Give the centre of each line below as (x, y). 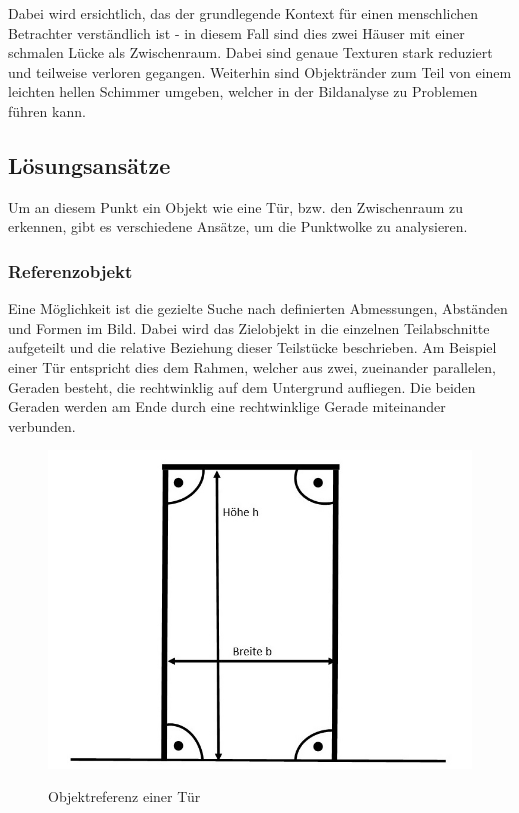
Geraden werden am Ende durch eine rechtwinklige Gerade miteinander (227, 406)
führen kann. (47, 110)
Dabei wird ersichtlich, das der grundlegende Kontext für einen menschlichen (243, 13)
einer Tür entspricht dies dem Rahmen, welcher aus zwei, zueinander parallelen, (252, 366)
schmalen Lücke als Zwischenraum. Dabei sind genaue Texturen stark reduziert (250, 52)
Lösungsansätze (89, 164)
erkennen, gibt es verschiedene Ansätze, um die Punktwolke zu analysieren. (238, 226)
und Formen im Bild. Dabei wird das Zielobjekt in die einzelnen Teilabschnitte (249, 327)
